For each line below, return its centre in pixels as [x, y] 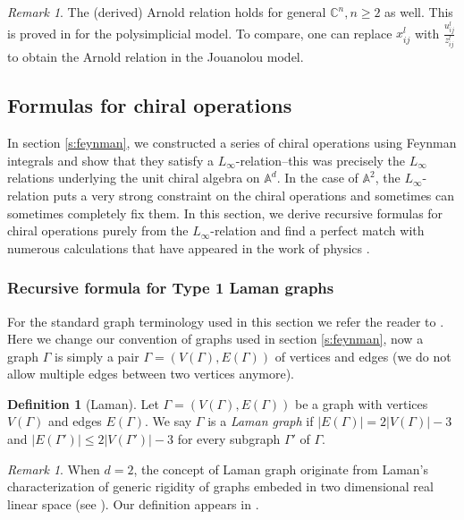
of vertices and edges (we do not [363, 356]
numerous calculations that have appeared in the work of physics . [189, 247]
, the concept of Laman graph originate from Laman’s [281, 469]
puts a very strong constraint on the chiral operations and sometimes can [254, 195]
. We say [169, 421]
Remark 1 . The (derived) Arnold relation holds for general [167, 12]
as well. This [419, 12]
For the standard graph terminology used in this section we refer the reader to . [226, 321]
